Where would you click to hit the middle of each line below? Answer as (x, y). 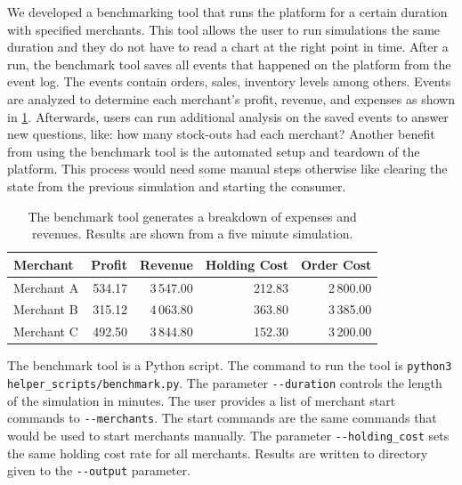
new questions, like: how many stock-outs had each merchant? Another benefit (221, 134)
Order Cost (336, 264)
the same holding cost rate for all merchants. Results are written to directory (218, 453)
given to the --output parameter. (99, 470)
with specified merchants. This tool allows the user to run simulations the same (224, 29)
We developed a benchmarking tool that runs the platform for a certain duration (227, 12)
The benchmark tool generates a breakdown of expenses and (192, 216)
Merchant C (46, 331)
